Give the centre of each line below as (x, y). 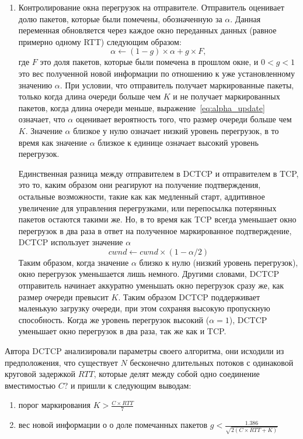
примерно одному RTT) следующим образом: (100, 41)
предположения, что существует (61, 362)
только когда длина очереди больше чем (90, 96)
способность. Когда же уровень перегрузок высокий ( (114, 319)
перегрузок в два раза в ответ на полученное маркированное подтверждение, (155, 230)
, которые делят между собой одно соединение (177, 374)
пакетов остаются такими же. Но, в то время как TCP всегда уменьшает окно (157, 219)
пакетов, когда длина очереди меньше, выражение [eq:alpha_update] (142, 107)
